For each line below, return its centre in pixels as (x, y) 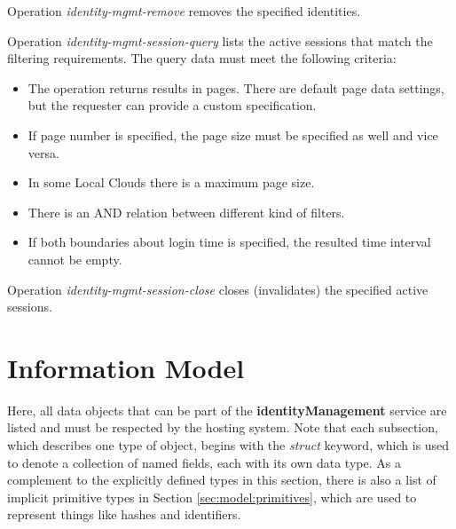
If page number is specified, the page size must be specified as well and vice (233, 134)
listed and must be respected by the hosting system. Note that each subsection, (223, 427)
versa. (43, 152)
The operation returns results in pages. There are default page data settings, (236, 87)
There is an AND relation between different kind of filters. (186, 212)
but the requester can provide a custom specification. (172, 105)
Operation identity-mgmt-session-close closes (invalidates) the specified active (218, 289)
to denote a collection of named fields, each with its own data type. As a (204, 462)
